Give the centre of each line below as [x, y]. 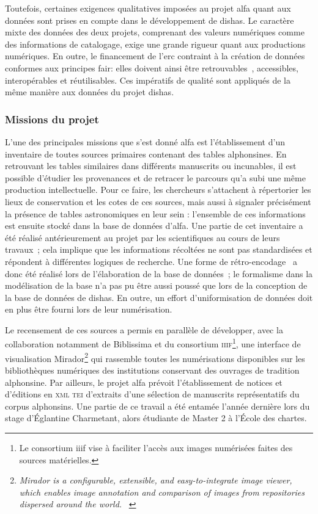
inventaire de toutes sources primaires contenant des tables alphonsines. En [146, 154]
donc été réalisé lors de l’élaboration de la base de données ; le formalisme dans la [159, 273]
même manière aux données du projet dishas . [90, 92]
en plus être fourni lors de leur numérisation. [89, 309]
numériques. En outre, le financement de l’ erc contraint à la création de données [155, 56]
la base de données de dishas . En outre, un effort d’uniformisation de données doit [159, 297]
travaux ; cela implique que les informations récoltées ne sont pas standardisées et [159, 249]
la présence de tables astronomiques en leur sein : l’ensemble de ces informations [155, 213]
